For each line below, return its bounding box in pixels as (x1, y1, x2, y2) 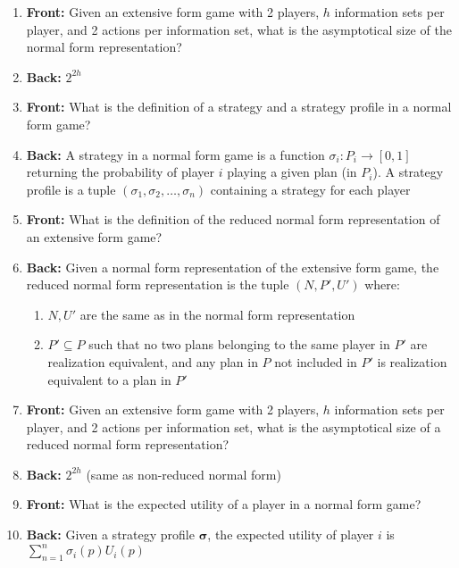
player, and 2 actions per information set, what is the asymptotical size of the (26, 20, 452, 38)
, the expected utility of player (207, 525, 374, 544)
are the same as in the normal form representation (79, 305, 355, 323)
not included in (274, 352, 357, 371)
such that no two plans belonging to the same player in (88, 335, 390, 354)
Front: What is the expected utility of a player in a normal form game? (26, 495, 421, 514)
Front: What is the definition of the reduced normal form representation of (26, 210, 440, 229)
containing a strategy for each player (210, 180, 411, 198)
